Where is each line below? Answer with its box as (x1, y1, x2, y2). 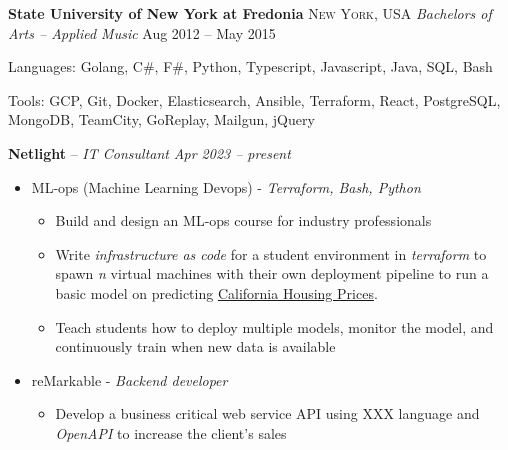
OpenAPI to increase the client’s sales (55, 422, 287, 443)
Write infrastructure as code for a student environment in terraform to (55, 243, 487, 264)
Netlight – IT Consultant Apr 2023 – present (8, 142, 291, 163)
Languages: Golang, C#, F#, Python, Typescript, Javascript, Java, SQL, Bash (8, 56, 493, 77)
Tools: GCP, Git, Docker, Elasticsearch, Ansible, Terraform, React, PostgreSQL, (8, 89, 501, 110)
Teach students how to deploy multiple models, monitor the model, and (55, 316, 494, 337)
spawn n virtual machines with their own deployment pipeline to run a (55, 263, 489, 284)
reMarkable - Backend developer (31, 369, 228, 390)
